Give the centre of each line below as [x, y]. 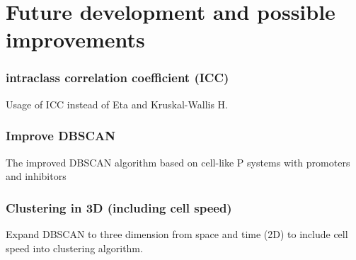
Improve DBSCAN [61, 136]
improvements [75, 39]
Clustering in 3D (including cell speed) [119, 207]
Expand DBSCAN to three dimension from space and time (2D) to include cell [177, 234]
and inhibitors [36, 176]
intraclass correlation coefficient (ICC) [117, 78]
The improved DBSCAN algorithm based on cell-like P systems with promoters [178, 162]
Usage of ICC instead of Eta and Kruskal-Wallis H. [117, 104]
